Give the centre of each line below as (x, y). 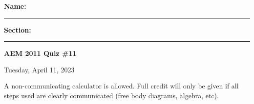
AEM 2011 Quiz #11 (40, 53)
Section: (18, 29)
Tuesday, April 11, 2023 (39, 69)
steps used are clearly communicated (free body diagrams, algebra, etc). (111, 95)
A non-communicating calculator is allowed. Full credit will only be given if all (121, 86)
